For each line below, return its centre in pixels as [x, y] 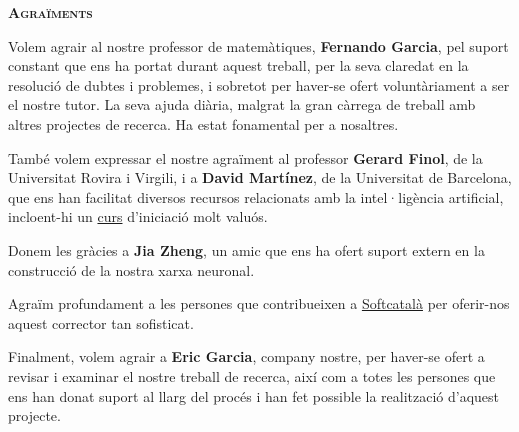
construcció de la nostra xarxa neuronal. [131, 269]
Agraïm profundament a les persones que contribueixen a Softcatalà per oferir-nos [259, 303]
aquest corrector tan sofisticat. [101, 322]
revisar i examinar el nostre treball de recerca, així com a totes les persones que [252, 375]
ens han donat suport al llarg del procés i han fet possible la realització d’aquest [254, 395]
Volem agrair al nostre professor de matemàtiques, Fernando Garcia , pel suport [258, 45]
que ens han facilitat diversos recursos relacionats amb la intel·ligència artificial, [256, 196]
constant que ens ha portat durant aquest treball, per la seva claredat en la [238, 65]
